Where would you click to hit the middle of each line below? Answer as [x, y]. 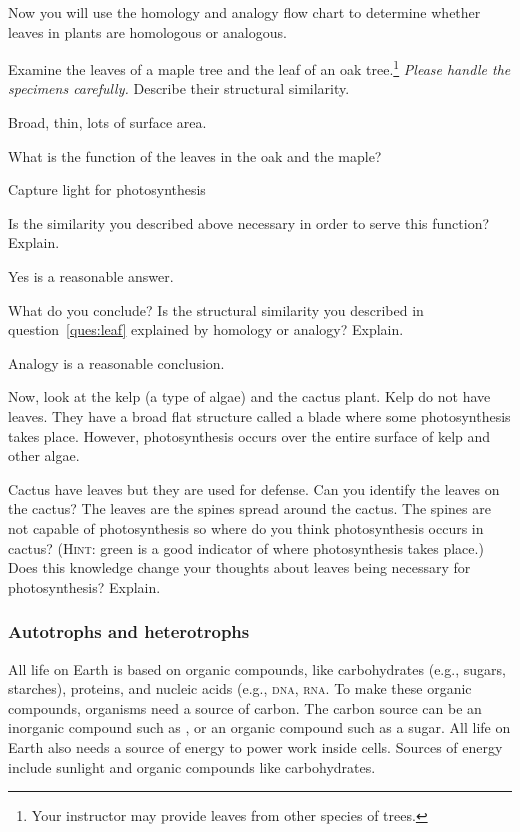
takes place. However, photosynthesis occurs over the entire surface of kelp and [249, 435]
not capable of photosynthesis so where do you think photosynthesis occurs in [246, 527]
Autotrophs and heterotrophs [129, 631]
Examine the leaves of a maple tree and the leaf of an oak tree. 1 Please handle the [259, 67]
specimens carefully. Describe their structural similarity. [179, 88]
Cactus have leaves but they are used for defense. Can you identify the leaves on [254, 488]
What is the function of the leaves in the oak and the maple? [195, 155]
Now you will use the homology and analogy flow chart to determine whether [244, 12]
